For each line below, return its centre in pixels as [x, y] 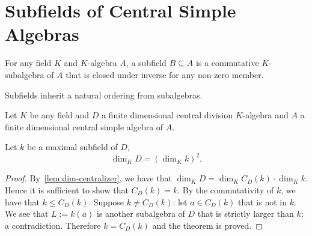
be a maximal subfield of [72, 147]
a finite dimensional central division [167, 115]
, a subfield [146, 63]
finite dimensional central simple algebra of [84, 126]
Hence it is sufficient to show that [67, 189]
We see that [27, 213]
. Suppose [106, 201]
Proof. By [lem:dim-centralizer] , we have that [88, 178]
